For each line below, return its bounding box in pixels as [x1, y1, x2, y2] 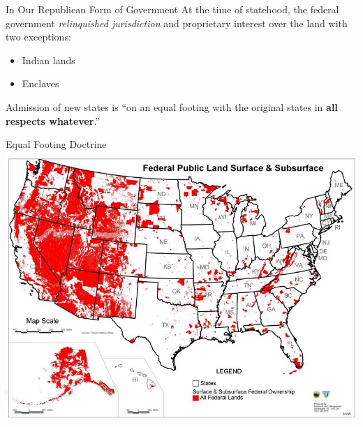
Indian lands [22, 52, 75, 67]
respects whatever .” [6, 113, 100, 128]
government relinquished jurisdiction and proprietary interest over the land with [6, 15, 348, 30]
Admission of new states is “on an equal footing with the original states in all [6, 99, 338, 114]
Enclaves [22, 76, 59, 91]
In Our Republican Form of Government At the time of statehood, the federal [6, 2, 339, 16]
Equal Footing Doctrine [6, 137, 107, 151]
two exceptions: [6, 29, 71, 44]
